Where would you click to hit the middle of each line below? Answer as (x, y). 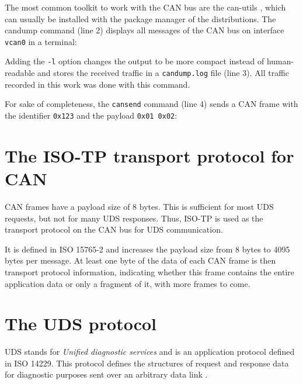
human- (280, 61)
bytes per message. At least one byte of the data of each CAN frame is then (140, 260)
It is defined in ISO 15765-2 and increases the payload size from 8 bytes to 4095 (147, 249)
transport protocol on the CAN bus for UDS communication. (114, 229)
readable (20, 73)
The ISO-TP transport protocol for (149, 155)
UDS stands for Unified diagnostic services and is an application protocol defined (150, 352)
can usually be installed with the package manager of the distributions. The (140, 18)
